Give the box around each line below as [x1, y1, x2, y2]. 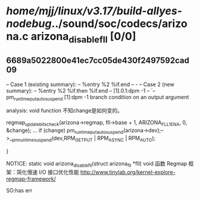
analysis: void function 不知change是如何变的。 [6, 107, 123, 114]
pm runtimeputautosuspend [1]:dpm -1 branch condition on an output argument [6, 93, 189, 102]
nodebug [6, 17, 52, 30]
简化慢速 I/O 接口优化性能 [16, 169, 79, 176]
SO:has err [6, 186, 33, 194]
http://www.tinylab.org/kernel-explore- [80, 169, 176, 176]
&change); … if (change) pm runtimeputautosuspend [6, 127, 124, 135]
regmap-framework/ [6, 175, 57, 182]
